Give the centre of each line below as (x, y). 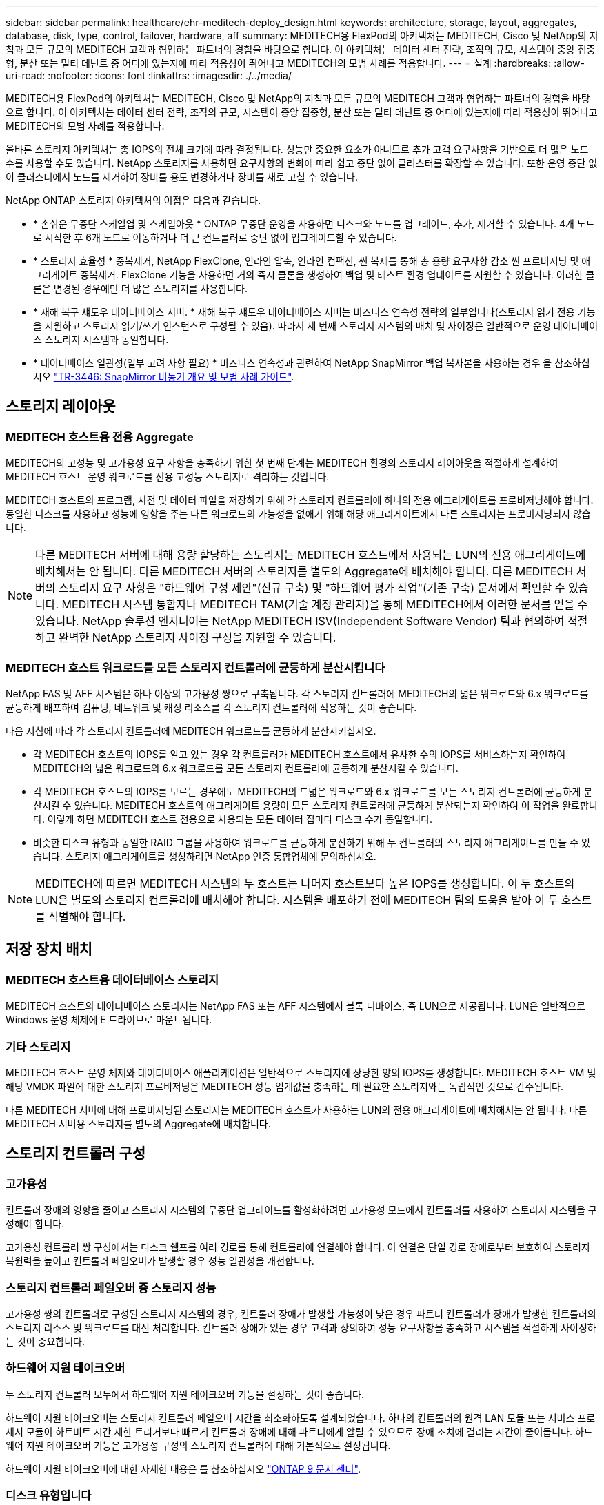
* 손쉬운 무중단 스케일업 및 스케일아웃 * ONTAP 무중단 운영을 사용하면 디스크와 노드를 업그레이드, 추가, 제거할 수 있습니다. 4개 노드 (314, 224)
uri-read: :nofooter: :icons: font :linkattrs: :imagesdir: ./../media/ (149, 75)
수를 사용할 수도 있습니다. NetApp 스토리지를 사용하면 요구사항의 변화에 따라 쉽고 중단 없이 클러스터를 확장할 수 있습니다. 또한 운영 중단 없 (302, 163)
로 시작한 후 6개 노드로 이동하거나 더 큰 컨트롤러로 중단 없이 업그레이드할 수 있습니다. (215, 237)
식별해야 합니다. (87, 916)
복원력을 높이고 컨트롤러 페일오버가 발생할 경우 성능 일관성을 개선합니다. (160, 1261)
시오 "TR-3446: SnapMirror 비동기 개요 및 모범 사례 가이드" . (164, 377)
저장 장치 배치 (49, 950)
